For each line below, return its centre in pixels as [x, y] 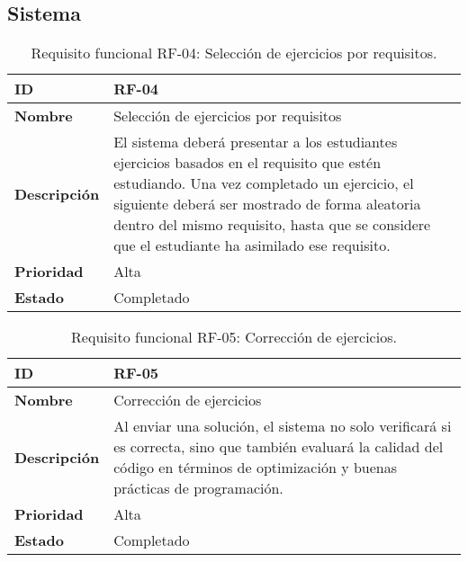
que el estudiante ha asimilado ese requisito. [252, 245]
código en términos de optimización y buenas [256, 468]
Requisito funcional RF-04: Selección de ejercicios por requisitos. [234, 53]
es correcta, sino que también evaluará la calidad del [279, 447]
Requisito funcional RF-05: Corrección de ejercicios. [234, 337]
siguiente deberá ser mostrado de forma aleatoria [267, 204]
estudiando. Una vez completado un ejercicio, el [264, 183]
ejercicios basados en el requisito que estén [247, 163]
